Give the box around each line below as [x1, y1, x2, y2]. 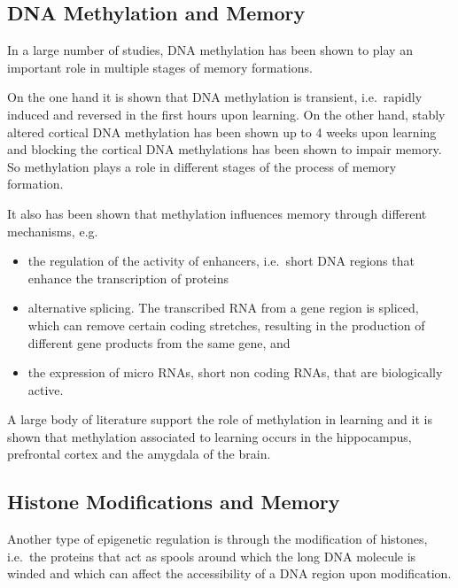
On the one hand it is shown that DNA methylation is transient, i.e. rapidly [7, 88, 423, 106]
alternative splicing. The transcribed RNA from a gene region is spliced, [27, 298, 419, 317]
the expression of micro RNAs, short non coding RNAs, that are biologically [27, 363, 443, 382]
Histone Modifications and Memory [7, 488, 340, 515]
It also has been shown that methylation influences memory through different [7, 204, 427, 222]
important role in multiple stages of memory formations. [7, 58, 313, 76]
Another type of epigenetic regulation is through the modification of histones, [7, 530, 428, 548]
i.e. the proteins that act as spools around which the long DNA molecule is [7, 546, 416, 565]
